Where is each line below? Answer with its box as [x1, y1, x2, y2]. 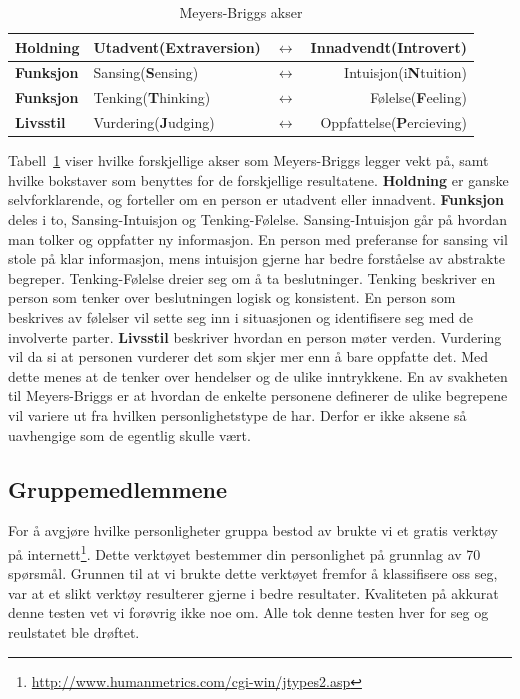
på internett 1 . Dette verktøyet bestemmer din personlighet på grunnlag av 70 [8, 540, 481, 564]
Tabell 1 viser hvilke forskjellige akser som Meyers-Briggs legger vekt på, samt [8, 150, 489, 171]
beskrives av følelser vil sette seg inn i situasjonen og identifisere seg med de [8, 306, 474, 327]
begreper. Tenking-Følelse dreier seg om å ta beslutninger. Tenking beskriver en [8, 267, 496, 288]
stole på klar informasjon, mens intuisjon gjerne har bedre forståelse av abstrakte [8, 248, 506, 269]
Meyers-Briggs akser [179, 2, 303, 22]
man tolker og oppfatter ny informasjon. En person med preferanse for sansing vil [8, 228, 508, 249]
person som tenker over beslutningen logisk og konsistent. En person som [8, 287, 456, 308]
